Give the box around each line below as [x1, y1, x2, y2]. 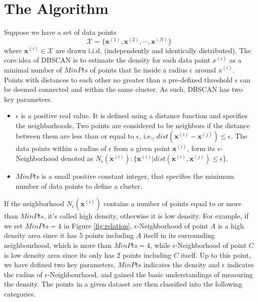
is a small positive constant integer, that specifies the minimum [41, 171, 234, 181]
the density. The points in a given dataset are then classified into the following [4, 279, 243, 289]
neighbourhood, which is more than [4, 240, 112, 250]
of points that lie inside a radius [90, 64, 188, 75]
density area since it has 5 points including [4, 230, 134, 240]
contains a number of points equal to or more [104, 198, 242, 209]
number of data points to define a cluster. [15, 180, 142, 191]
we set [4, 220, 23, 230]
